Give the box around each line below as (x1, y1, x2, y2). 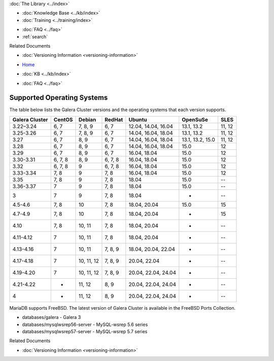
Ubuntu (128, 116, 147, 123)
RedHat (105, 116, 123, 123)
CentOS (53, 116, 73, 123)
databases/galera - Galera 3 (22, 314, 81, 320)
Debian (79, 116, 96, 123)
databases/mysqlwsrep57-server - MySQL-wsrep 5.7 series (22, 328, 148, 335)
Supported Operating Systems (9, 93, 108, 102)
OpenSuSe (182, 116, 208, 123)
